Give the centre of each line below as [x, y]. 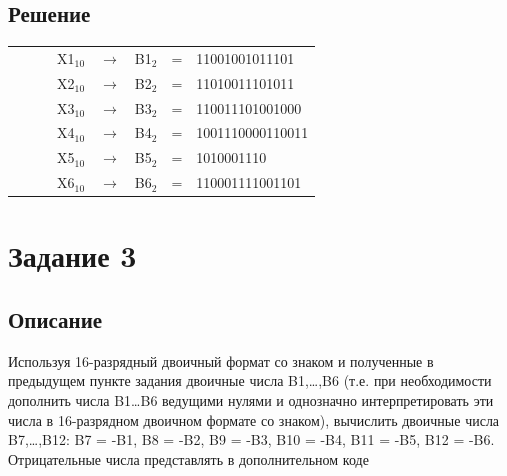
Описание [55, 319]
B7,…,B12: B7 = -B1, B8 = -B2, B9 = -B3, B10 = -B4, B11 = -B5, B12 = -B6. [251, 439]
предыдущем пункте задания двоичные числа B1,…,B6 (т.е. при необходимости [250, 380]
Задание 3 [72, 255]
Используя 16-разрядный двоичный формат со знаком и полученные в [221, 360]
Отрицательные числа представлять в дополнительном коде [188, 458]
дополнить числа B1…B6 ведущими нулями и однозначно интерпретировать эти [251, 400]
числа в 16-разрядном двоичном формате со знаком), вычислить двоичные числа [254, 419]
